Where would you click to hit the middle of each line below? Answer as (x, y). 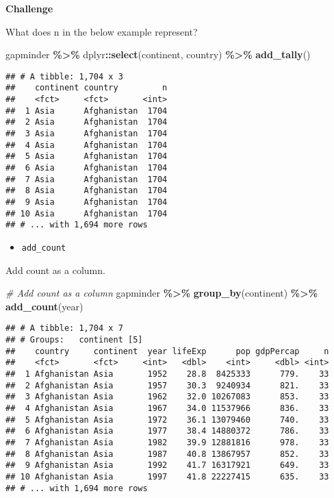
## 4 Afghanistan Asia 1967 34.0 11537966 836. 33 (167, 408)
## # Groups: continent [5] (74, 340)
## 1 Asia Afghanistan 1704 (87, 111)
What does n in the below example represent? (102, 31)
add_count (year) (44, 306)
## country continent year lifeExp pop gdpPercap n (167, 351)
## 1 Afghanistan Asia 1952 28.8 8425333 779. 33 (167, 374)
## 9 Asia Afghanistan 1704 (87, 202)
